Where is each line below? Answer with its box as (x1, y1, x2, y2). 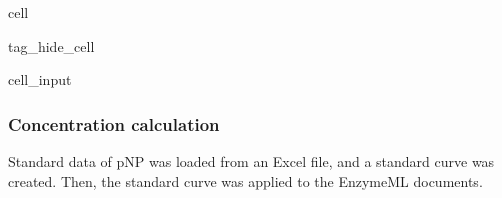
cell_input (8, 69, 72, 90)
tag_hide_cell (8, 35, 95, 56)
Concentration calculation (8, 111, 220, 136)
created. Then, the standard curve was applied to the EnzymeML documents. (8, 170, 483, 191)
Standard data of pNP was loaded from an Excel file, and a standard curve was (8, 151, 495, 171)
